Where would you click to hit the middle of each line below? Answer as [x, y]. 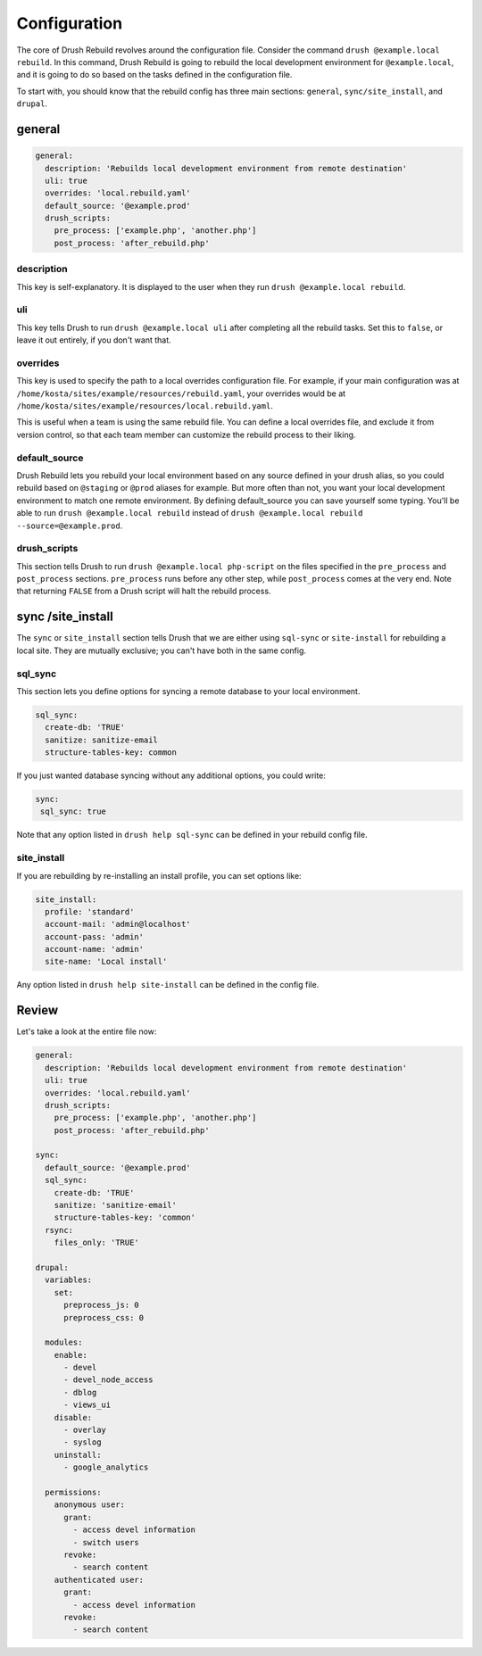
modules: [64, 1342]
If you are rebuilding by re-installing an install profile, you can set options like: [159, 875]
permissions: [73, 1492]
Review [37, 1010]
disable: [73, 1417]
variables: [69, 1280]
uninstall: [78, 1455]
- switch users [106, 1542]
